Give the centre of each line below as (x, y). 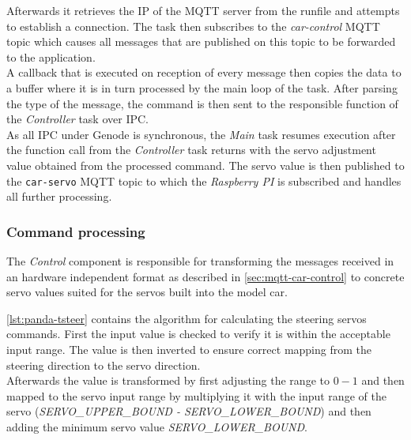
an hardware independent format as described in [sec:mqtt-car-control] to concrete (205, 276)
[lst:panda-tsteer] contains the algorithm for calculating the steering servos (187, 318)
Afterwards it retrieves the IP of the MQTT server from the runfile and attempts (203, 10)
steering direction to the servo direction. (104, 365)
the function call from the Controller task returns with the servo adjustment (191, 150)
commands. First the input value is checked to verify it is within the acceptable (198, 334)
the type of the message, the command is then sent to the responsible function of (202, 103)
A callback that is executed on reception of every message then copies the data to (204, 72)
